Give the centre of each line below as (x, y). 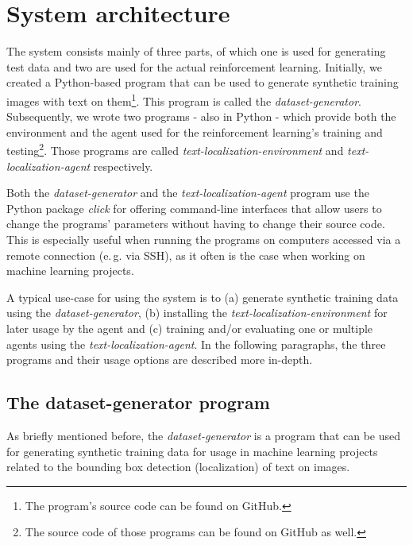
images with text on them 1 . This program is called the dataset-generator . (184, 99)
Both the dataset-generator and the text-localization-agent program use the (188, 193)
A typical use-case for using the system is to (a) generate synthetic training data (203, 297)
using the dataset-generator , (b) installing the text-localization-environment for (197, 313)
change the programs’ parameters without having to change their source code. (196, 224)
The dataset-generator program (138, 402)
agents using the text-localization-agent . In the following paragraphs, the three (196, 344)
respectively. (123, 166)
